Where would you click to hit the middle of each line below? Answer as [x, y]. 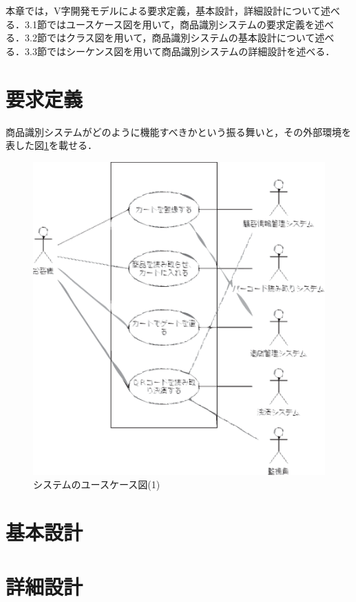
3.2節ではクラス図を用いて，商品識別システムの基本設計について [170, 38]
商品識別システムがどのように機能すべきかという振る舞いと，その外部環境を [179, 131]
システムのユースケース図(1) [97, 484]
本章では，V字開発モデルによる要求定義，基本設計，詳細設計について [163, 10]
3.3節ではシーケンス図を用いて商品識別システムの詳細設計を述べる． [180, 51]
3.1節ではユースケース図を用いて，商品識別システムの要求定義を [169, 24]
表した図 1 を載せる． [51, 145]
